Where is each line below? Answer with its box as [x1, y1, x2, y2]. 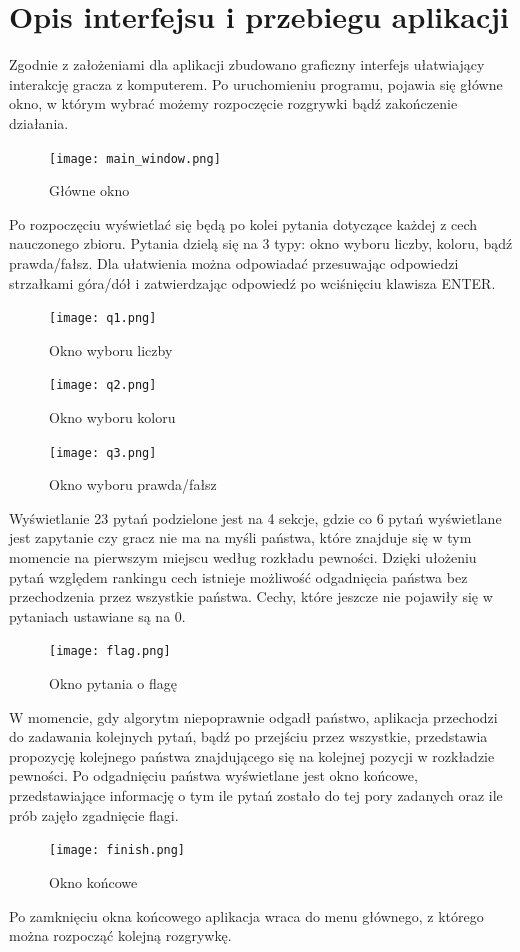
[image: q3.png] [49, 445, 157, 460]
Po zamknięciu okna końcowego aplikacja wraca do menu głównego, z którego [9, 905, 484, 926]
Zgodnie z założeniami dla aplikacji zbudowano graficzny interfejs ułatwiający [9, 54, 485, 75]
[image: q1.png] [49, 311, 157, 326]
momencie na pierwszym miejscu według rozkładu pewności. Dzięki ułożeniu [9, 547, 477, 568]
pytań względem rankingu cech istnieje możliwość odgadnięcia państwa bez [9, 566, 468, 587]
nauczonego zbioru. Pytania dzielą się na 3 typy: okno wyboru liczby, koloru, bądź [9, 233, 513, 254]
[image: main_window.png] [49, 151, 221, 166]
